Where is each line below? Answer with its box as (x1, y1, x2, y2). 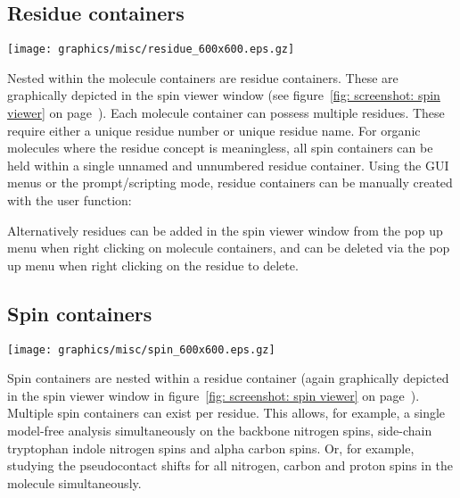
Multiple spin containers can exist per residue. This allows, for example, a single (7, 403, 446, 422)
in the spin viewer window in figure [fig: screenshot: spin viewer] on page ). (7, 386, 420, 404)
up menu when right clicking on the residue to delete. (7, 255, 299, 274)
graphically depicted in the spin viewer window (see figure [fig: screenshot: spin (7, 86, 440, 104)
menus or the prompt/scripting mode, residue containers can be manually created (7, 173, 453, 192)
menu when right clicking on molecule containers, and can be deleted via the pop (7, 238, 450, 257)
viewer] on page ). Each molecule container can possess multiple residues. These (7, 104, 445, 122)
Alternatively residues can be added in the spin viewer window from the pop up (7, 220, 443, 239)
